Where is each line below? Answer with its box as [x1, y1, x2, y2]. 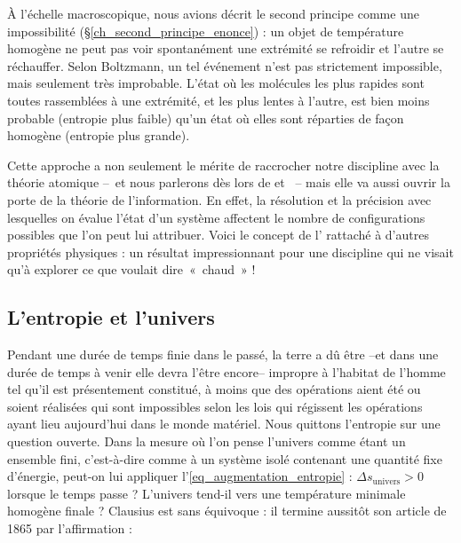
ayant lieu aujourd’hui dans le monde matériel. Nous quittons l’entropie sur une [7, 414, 441, 433]
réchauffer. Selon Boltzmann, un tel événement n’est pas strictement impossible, [7, 56, 442, 75]
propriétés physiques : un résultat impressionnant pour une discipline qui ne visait [7, 242, 454, 261]
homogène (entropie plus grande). [7, 126, 190, 145]
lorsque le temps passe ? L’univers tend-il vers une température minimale [7, 484, 406, 502]
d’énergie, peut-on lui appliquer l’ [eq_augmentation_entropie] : [7, 467, 353, 485]
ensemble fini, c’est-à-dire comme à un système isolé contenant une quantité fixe [7, 449, 442, 468]
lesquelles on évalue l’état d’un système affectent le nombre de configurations [7, 208, 425, 226]
